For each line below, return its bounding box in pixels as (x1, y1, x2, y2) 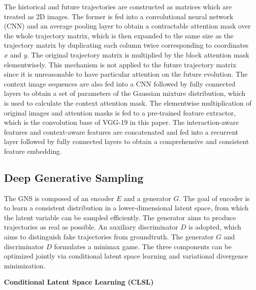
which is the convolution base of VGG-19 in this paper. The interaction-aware (4, 117, 239, 127)
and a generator (124, 193, 171, 203)
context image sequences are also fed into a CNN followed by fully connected (4, 78, 235, 88)
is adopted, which (188, 222, 241, 232)
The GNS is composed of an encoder (4, 193, 114, 203)
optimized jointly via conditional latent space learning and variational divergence (4, 251, 248, 261)
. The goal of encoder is (179, 193, 250, 203)
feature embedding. (4, 145, 62, 156)
